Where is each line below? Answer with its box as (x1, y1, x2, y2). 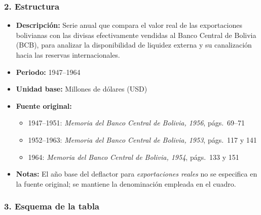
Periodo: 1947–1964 (16, 66, 81, 77)
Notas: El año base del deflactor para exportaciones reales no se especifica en (16, 168, 257, 179)
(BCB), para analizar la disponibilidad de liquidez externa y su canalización (16, 39, 252, 50)
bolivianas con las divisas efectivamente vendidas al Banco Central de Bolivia (16, 29, 256, 40)
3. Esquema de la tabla (4, 200, 100, 212)
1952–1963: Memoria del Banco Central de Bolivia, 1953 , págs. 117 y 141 (28, 134, 257, 145)
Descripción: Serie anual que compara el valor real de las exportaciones (16, 20, 242, 30)
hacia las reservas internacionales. (16, 50, 120, 60)
